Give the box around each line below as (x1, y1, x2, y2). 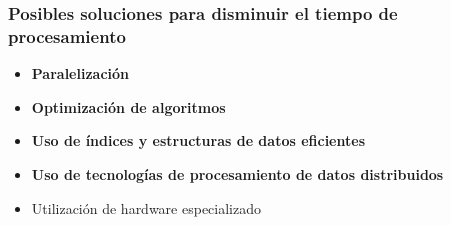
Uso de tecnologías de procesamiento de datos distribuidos (31, 163, 444, 184)
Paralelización (31, 63, 130, 84)
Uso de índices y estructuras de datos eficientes (31, 130, 365, 151)
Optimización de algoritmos (31, 96, 226, 117)
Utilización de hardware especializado (31, 197, 262, 218)
